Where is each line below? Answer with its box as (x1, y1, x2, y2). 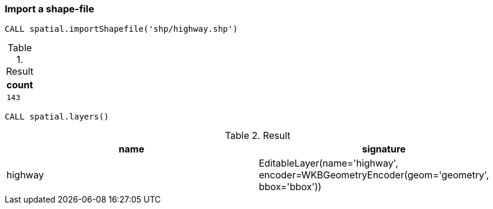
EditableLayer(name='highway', (259, 157, 398, 170)
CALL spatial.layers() (5, 112, 109, 122)
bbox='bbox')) (259, 181, 322, 193)
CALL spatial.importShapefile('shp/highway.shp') (5, 24, 238, 34)
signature (362, 143, 406, 155)
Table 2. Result (225, 130, 291, 142)
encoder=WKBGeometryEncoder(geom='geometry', (259, 169, 489, 181)
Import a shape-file (5, 3, 94, 15)
